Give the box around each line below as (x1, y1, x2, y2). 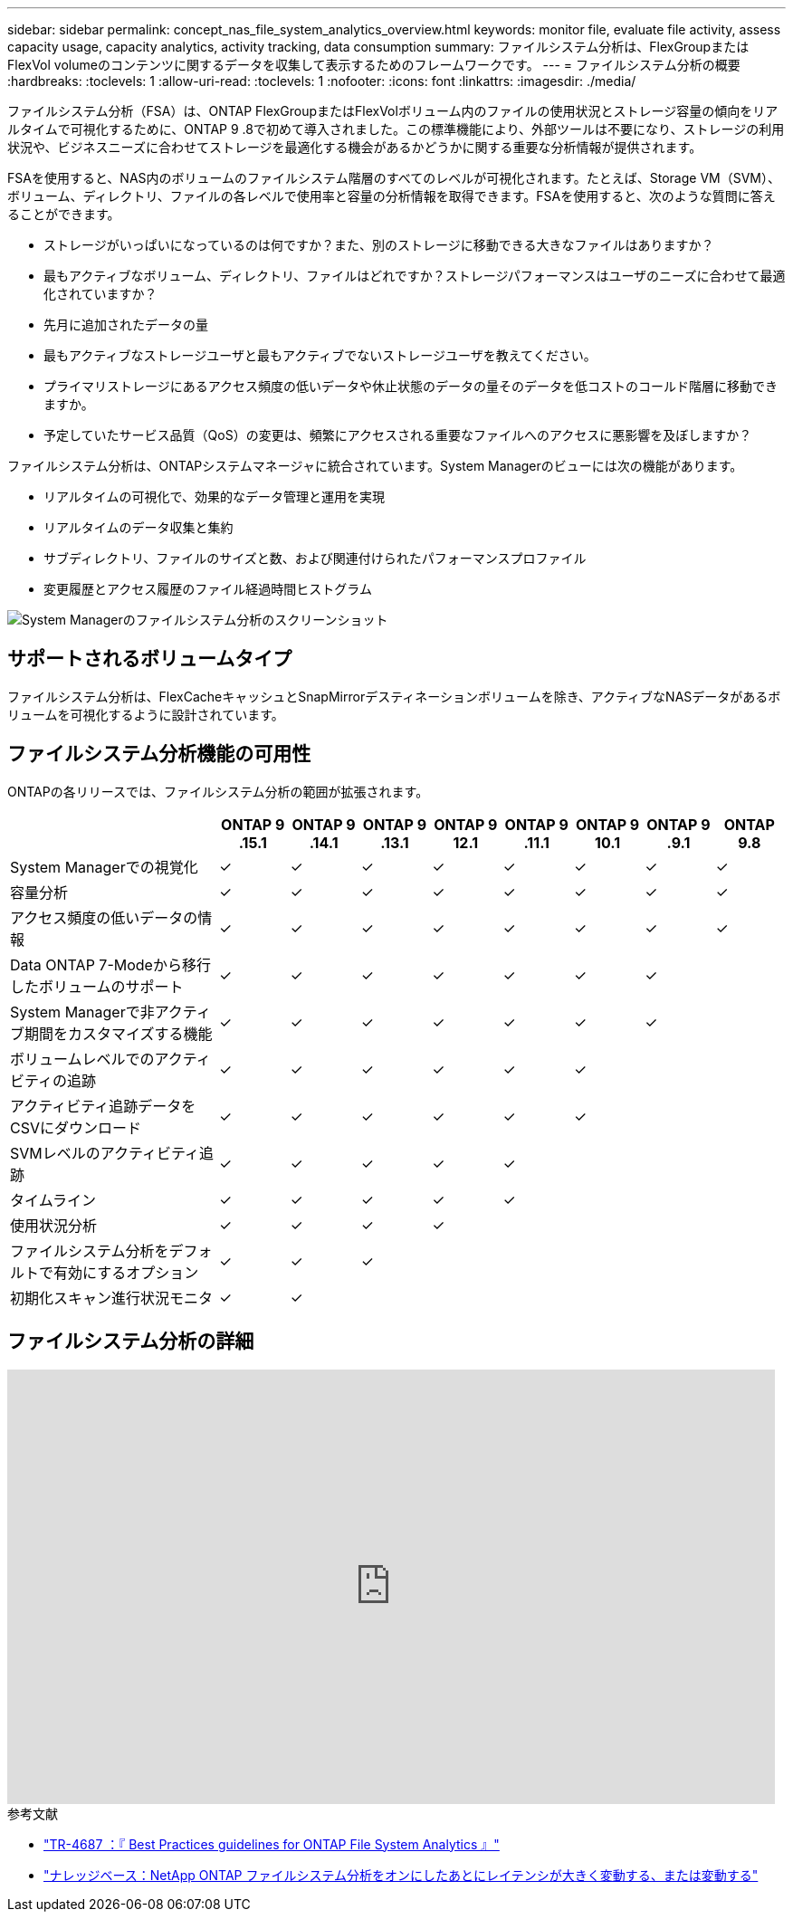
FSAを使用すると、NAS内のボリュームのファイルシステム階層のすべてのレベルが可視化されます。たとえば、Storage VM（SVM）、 (7, 170, 780, 186)
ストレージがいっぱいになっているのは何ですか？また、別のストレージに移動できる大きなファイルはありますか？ (43, 237, 714, 253)
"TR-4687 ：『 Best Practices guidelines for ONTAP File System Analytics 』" (43, 1836, 500, 1852)
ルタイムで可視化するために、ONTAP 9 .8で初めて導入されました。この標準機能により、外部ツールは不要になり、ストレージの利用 (7, 121, 785, 137)
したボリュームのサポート (10, 977, 184, 996)
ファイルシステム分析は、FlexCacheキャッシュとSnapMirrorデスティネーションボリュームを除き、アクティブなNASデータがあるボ (7, 688, 781, 704)
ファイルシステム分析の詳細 (7, 1330, 254, 1353)
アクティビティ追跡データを (10, 1096, 196, 1115)
